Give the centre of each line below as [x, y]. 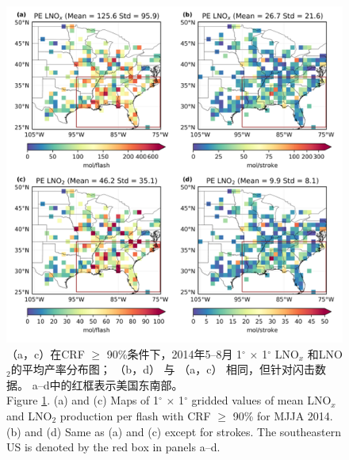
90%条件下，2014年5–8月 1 [174, 353]
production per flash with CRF [135, 415]
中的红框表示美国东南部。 [116, 384]
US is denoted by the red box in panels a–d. [113, 447]
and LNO [29, 415]
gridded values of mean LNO [261, 400]
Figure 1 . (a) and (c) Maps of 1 [83, 400]
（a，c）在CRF [46, 353]
